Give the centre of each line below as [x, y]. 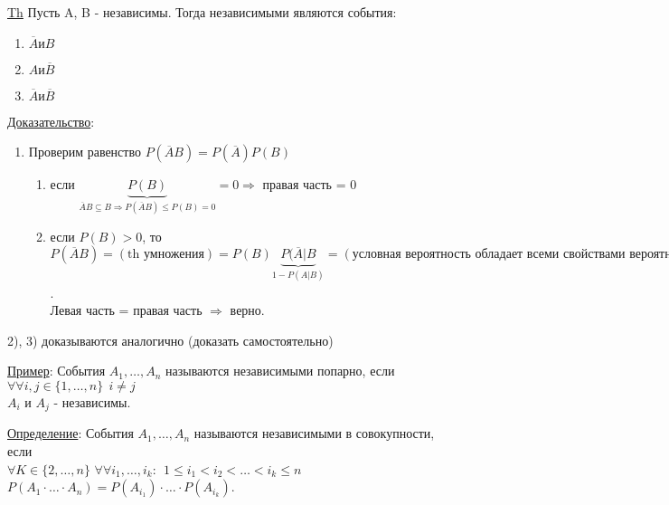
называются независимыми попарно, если [280, 371]
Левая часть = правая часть [126, 310]
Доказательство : [51, 121]
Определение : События [71, 433]
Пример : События [57, 371]
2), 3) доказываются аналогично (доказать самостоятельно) [170, 340]
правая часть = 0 [310, 184]
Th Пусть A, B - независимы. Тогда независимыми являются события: [202, 12]
